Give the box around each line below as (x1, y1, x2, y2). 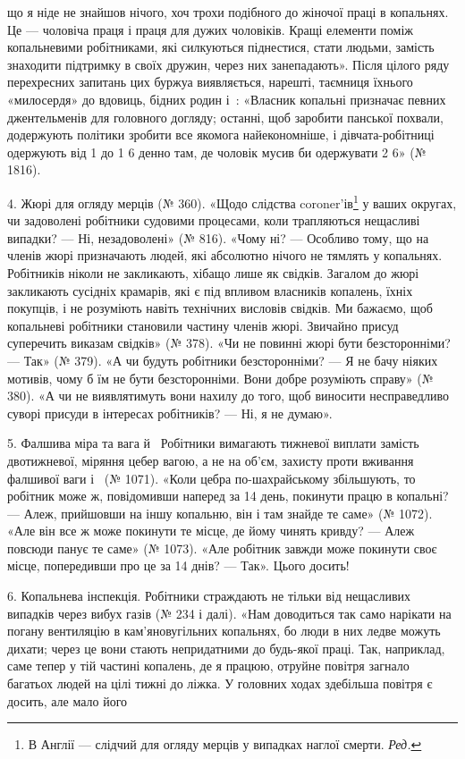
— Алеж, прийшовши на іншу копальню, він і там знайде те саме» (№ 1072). (7, 503, 433, 522)
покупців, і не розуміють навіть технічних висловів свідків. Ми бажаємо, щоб (7, 299, 433, 317)
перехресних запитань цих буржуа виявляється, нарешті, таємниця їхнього (7, 72, 413, 91)
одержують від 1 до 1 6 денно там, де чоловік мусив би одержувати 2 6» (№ (7, 142, 427, 161)
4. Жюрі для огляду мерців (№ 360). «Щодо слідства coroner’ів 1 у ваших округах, (7, 190, 457, 212)
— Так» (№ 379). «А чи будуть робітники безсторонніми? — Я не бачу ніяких (7, 350, 438, 369)
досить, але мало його (7, 691, 128, 710)
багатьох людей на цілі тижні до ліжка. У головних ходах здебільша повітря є (7, 674, 433, 693)
